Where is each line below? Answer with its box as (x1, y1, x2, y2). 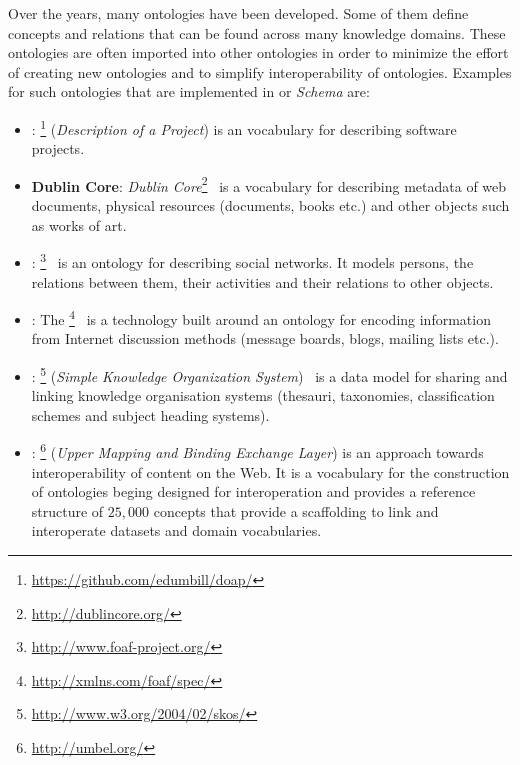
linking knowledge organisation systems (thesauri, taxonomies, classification (31, 385, 495, 406)
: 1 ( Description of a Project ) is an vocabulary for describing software (31, 115, 457, 139)
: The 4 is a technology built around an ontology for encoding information (31, 306, 491, 329)
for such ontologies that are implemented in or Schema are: (8, 81, 370, 102)
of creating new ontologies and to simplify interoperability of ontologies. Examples (8, 61, 512, 82)
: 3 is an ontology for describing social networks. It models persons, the (31, 249, 474, 272)
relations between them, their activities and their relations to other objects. (31, 271, 494, 292)
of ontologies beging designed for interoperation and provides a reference (31, 481, 476, 502)
